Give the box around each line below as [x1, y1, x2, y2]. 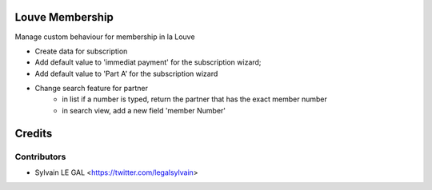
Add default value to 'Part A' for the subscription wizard [34, 69, 218, 78]
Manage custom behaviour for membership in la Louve [14, 32, 195, 42]
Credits [14, 126, 53, 140]
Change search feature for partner [34, 84, 148, 93]
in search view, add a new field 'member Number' [62, 105, 226, 115]
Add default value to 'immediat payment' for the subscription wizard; [34, 57, 262, 67]
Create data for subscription [34, 46, 128, 56]
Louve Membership [14, 10, 114, 24]
